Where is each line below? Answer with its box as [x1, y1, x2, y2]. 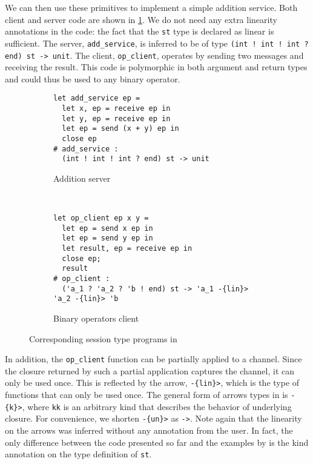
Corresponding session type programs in [29, 332, 177, 345]
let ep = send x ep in [62, 224, 153, 233]
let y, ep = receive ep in [62, 114, 171, 123]
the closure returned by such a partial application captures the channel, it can [5, 364, 295, 377]
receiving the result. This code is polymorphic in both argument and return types [5, 61, 308, 73]
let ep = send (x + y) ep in [62, 124, 179, 133]
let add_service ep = [53, 94, 140, 103]
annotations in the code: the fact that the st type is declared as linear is [5, 25, 274, 38]
